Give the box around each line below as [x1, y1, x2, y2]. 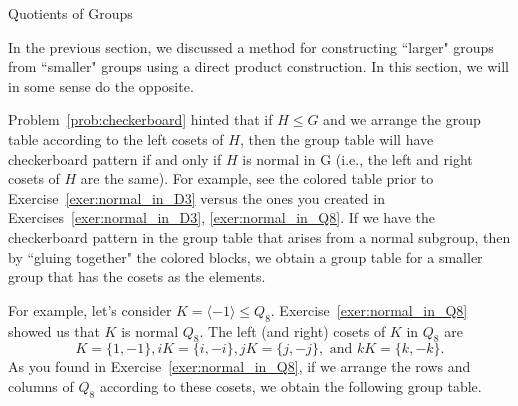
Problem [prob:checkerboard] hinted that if [8, 109, 273, 130]
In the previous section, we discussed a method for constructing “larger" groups [8, 36, 494, 57]
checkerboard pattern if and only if [8, 148, 222, 169]
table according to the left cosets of [8, 128, 224, 149]
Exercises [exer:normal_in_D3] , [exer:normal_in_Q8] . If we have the [8, 207, 436, 228]
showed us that [8, 320, 100, 341]
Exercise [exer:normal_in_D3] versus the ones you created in [8, 187, 385, 208]
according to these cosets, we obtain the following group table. [99, 375, 482, 396]
